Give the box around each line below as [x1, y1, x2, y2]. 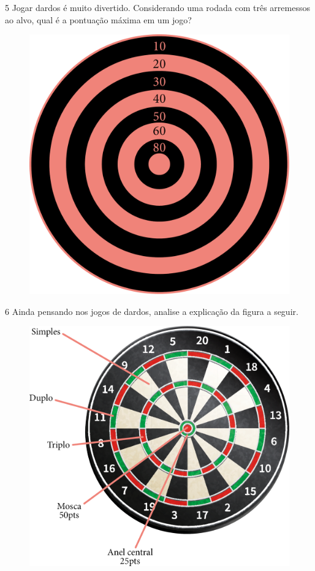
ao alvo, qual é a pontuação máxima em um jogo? [5, 13, 192, 26]
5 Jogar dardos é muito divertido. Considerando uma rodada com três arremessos [5, 1, 310, 13]
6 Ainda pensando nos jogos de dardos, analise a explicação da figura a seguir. [5, 304, 298, 317]
